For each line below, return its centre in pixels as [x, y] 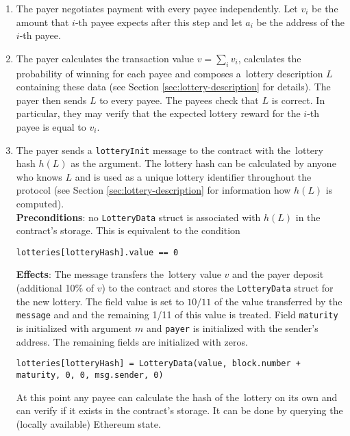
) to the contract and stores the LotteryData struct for [217, 288]
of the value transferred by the [278, 301]
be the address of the [301, 22]
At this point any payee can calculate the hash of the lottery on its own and [177, 397]
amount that [42, 22]
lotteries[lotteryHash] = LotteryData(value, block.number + [159, 364]
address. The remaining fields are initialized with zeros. [132, 341]
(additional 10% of [55, 288]
